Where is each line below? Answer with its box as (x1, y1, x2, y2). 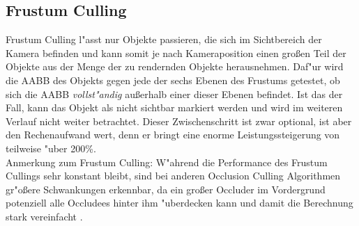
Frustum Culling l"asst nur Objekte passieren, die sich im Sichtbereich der (6, 32, 322, 47)
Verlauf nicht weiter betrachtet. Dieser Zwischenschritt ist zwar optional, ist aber (6, 113, 352, 128)
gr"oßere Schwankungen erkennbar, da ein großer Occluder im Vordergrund (6, 181, 326, 196)
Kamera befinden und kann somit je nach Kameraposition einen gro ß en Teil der (6, 45, 346, 60)
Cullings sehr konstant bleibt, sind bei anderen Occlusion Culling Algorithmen (6, 168, 341, 183)
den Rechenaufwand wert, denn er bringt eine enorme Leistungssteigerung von (6, 127, 340, 142)
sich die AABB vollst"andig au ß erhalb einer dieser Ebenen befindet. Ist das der (6, 86, 343, 101)
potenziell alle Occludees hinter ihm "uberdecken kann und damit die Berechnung (6, 195, 353, 210)
